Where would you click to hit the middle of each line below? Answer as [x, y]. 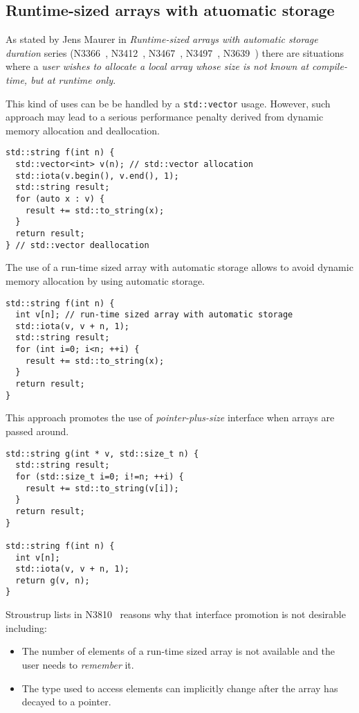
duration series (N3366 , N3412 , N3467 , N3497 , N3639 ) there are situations [175, 52]
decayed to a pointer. [66, 702]
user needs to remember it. [78, 664]
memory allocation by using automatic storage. [105, 280]
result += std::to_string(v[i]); [102, 488]
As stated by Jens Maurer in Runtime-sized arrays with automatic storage [162, 39]
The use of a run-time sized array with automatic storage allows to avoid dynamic [179, 267]
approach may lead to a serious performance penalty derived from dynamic [165, 117]
